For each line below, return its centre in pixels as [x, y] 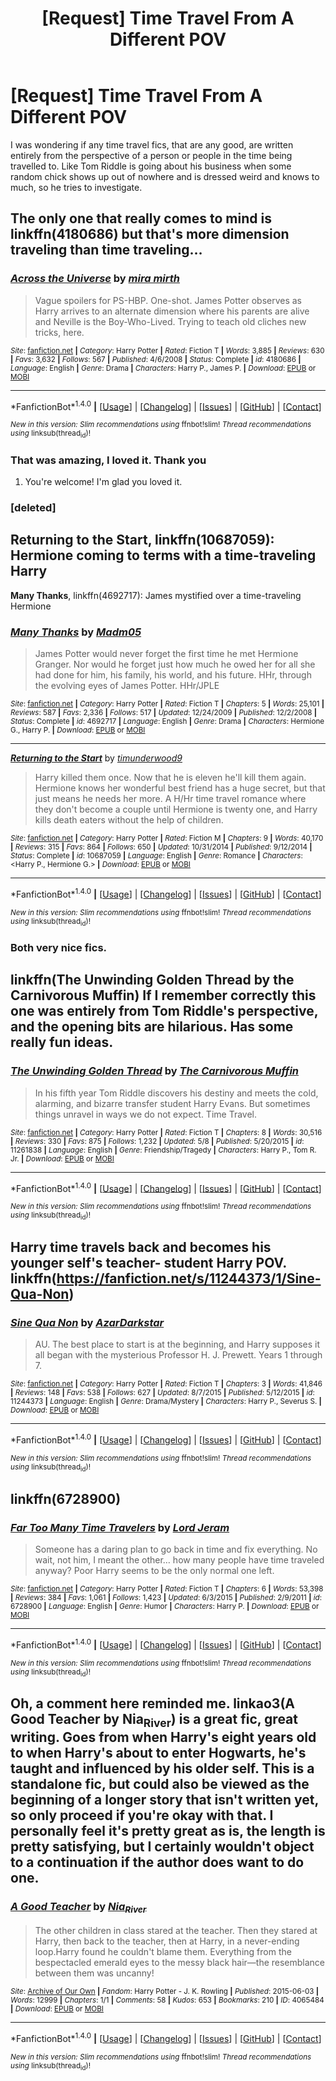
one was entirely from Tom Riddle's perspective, [164, 1011]
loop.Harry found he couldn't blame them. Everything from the [163, 1951]
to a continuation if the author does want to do [157, 1862]
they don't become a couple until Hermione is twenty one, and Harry [176, 809]
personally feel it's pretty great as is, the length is [168, 1831]
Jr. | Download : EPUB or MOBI [62, 1158]
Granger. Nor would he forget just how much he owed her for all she [175, 664]
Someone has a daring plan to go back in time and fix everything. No [176, 1549]
